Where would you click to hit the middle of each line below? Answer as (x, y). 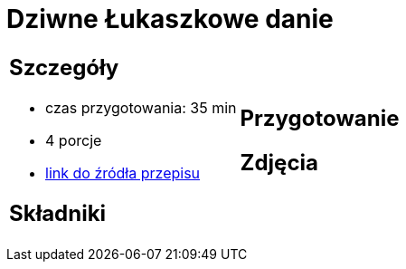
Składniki (58, 213)
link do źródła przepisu (123, 173)
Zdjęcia (279, 162)
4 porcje (74, 140)
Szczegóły (64, 67)
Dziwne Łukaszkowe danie (170, 19)
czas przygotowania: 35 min (141, 107)
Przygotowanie (320, 118)
